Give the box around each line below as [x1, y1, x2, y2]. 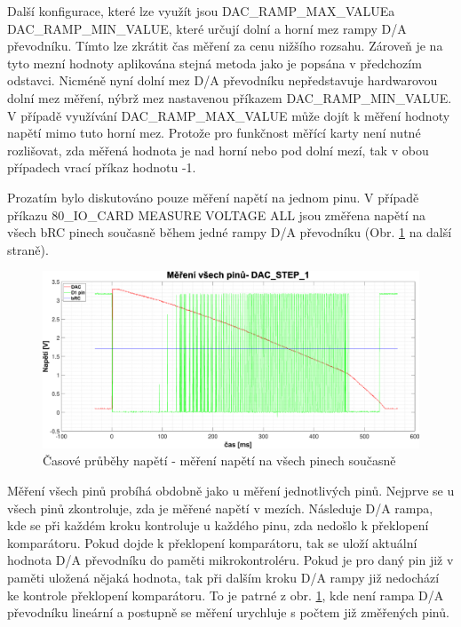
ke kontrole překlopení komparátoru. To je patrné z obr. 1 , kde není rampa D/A [7, 585, 444, 604]
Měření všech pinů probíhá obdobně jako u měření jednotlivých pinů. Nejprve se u [7, 481, 455, 500]
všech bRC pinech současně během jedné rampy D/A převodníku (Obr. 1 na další [7, 223, 452, 242]
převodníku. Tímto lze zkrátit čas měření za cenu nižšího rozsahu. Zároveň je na [7, 36, 443, 55]
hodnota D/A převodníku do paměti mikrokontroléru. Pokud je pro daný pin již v [7, 551, 454, 569]
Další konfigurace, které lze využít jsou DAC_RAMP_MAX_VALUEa [7, 2, 395, 20]
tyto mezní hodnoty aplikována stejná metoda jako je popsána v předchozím [7, 53, 422, 72]
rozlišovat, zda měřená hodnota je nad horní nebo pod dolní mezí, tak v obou [7, 140, 429, 159]
